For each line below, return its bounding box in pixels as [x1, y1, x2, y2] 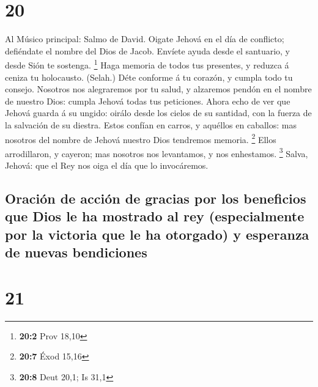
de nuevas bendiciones [5, 243, 147, 262]
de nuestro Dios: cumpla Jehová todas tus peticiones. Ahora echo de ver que [5, 94, 290, 107]
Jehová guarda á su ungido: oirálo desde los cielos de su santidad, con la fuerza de [5, 106, 312, 119]
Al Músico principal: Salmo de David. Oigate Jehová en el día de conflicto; [5, 32, 284, 45]
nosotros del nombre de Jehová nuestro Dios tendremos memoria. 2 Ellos [5, 131, 276, 146]
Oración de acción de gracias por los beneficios [5, 189, 306, 208]
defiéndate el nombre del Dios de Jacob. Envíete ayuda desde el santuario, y [5, 44, 290, 57]
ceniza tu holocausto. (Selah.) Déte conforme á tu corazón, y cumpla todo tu [5, 70, 293, 83]
